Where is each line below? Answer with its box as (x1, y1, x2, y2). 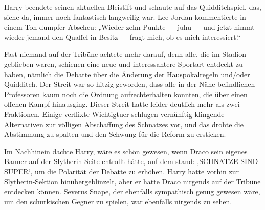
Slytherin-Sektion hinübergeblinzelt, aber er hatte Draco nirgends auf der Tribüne (4, 176, 261, 186)
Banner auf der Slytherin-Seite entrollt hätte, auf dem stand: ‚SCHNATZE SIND (4, 156, 258, 167)
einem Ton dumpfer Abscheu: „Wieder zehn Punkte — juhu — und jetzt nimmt (4, 21, 255, 32)
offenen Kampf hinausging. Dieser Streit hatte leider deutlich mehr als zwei (4, 99, 240, 109)
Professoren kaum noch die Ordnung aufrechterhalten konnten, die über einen (4, 88, 248, 99)
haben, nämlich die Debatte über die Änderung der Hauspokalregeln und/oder (4, 68, 250, 79)
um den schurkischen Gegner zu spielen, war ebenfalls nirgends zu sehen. (4, 196, 232, 206)
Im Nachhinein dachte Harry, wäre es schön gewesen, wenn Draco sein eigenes (4, 146, 248, 156)
